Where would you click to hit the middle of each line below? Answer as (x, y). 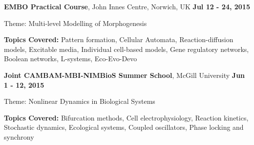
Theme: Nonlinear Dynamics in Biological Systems (80, 101)
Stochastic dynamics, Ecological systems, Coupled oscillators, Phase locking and (124, 127)
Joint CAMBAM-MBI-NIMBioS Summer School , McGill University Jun (125, 75)
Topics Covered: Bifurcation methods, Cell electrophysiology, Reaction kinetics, (126, 117)
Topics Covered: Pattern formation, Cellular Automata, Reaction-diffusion (119, 39)
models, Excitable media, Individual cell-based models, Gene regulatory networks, (127, 49)
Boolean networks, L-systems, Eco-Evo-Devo (71, 59)
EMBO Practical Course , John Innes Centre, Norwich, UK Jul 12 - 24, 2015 (127, 6)
